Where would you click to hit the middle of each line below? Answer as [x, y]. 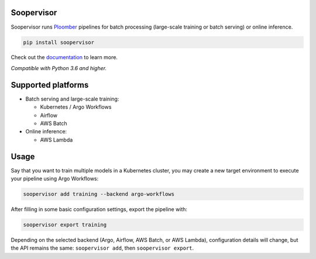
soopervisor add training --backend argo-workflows [99, 194]
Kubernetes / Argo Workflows [76, 107]
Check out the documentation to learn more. [64, 57]
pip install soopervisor [59, 42]
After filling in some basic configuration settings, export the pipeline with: [99, 209]
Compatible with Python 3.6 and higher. [59, 68]
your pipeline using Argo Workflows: [55, 179]
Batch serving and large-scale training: [72, 99]
